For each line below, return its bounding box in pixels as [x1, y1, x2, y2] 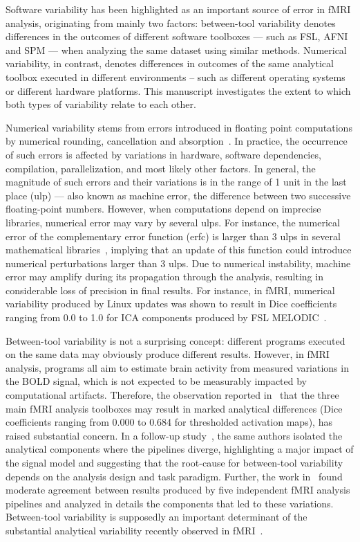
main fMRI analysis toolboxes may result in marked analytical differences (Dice [6, 401, 343, 415]
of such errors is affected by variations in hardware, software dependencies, [6, 147, 321, 161]
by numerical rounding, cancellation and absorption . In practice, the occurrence [6, 134, 348, 148]
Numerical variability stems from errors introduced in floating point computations [6, 120, 352, 134]
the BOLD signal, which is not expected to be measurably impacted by [6, 374, 307, 388]
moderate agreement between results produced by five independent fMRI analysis [6, 482, 350, 497]
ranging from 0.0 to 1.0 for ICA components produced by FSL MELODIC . [6, 310, 327, 325]
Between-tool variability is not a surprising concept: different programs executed [6, 333, 345, 347]
